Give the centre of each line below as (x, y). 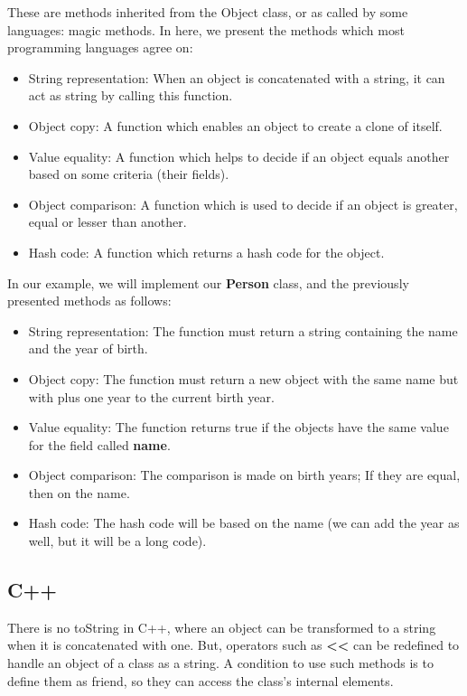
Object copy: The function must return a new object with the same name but (243, 378)
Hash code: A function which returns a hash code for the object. (206, 252)
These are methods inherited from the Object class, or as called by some (208, 12)
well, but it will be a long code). (117, 541)
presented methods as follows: (89, 301)
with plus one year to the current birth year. (151, 396)
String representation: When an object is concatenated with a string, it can (237, 77)
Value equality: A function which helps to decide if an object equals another (239, 156)
